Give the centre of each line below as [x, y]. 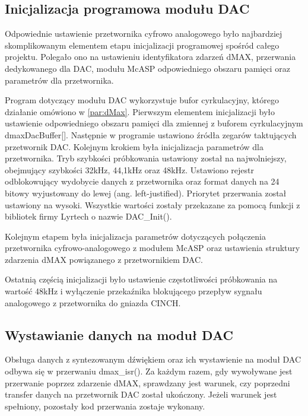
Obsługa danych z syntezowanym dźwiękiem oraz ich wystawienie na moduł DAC [153, 359]
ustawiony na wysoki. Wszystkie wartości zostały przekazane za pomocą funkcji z [153, 204]
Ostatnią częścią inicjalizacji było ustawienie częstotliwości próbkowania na [141, 279]
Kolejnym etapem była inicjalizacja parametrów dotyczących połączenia [135, 236]
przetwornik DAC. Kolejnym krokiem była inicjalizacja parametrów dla [134, 146]
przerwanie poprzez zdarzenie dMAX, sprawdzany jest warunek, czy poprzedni [147, 382]
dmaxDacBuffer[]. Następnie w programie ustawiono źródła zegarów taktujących [151, 134]
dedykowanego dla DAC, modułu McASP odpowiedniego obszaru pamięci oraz [147, 68]
